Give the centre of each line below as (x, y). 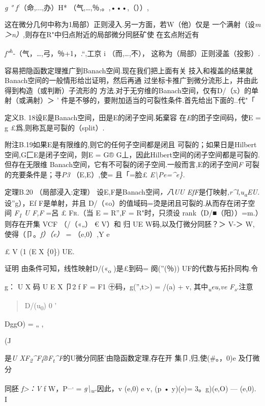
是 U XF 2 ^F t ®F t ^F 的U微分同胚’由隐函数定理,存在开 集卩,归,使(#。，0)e (120, 358)
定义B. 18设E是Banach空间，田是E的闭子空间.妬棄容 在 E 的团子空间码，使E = (133, 117)
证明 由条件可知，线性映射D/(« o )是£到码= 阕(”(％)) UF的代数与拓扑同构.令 (131, 269)
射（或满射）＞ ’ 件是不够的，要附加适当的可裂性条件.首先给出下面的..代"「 (130, 100)
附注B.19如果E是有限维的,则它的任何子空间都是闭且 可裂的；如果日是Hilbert (131, 144)
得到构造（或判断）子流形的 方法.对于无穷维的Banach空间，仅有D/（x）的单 (131, 90)
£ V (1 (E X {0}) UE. (40, 251)
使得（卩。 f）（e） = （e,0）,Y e (57, 234)
